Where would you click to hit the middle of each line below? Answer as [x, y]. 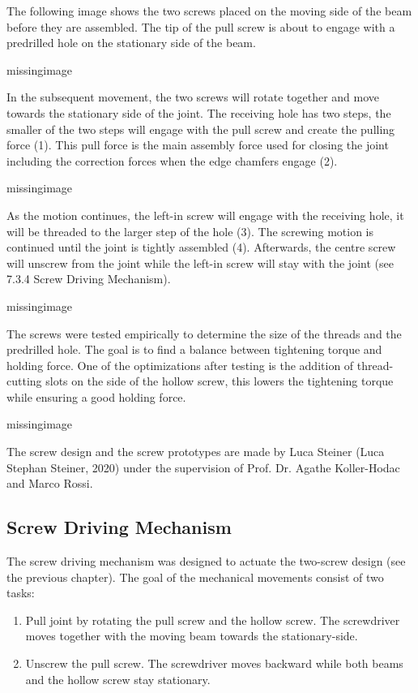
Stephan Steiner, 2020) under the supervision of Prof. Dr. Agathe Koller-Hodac [203, 467]
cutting [24, 381]
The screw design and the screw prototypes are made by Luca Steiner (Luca [196, 452]
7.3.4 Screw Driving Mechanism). [89, 279]
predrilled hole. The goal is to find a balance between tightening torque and [194, 349]
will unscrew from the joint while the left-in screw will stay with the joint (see [200, 263]
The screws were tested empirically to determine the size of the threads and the [204, 333]
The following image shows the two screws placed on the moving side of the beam [209, 11]
